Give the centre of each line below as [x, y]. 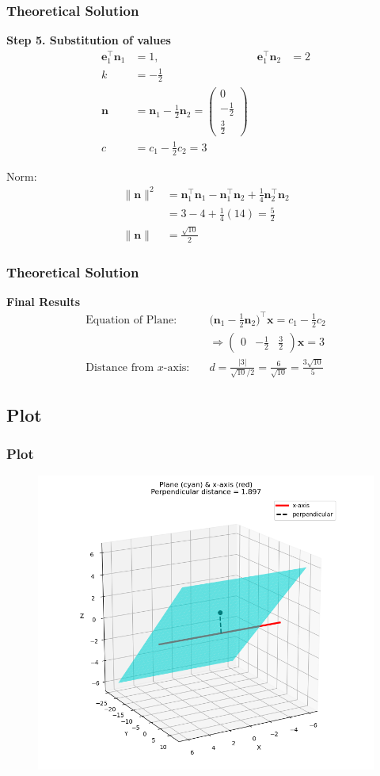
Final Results [44, 301]
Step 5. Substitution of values [89, 40]
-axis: [177, 367]
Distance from [120, 367]
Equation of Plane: [131, 320]
